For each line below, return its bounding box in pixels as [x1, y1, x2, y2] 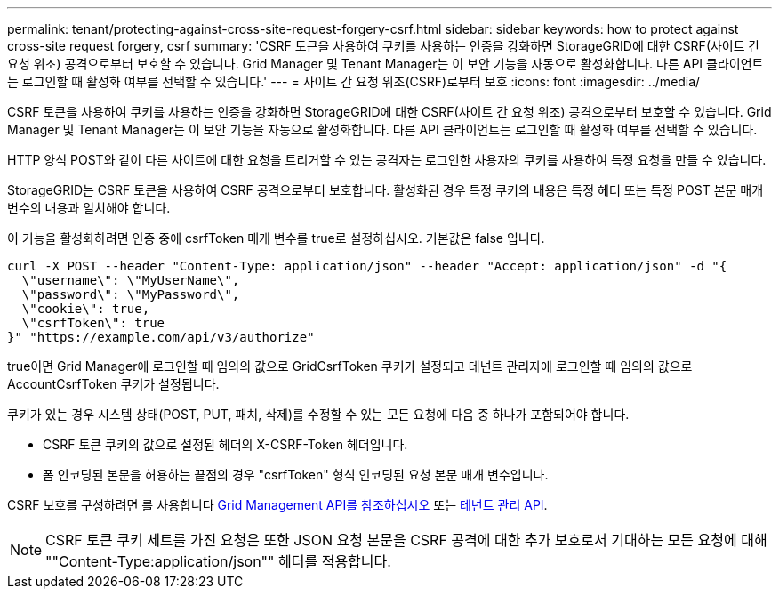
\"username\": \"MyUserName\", [21, 273, 240, 287]
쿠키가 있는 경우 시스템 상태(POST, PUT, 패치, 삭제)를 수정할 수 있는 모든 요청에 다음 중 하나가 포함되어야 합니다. [7, 407, 630, 422]
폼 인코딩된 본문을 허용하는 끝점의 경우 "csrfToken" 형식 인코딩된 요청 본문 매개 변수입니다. [43, 467, 549, 482]
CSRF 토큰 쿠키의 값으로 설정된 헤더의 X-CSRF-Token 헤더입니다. [43, 437, 408, 452]
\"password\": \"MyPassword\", [21, 287, 240, 302]
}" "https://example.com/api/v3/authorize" [7, 330, 315, 344]
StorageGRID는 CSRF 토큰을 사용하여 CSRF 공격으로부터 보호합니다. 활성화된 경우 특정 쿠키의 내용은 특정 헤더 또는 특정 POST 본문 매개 [7, 182, 764, 197]
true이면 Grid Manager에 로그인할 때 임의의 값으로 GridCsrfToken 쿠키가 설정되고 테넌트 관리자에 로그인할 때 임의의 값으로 [7, 358, 693, 374]
